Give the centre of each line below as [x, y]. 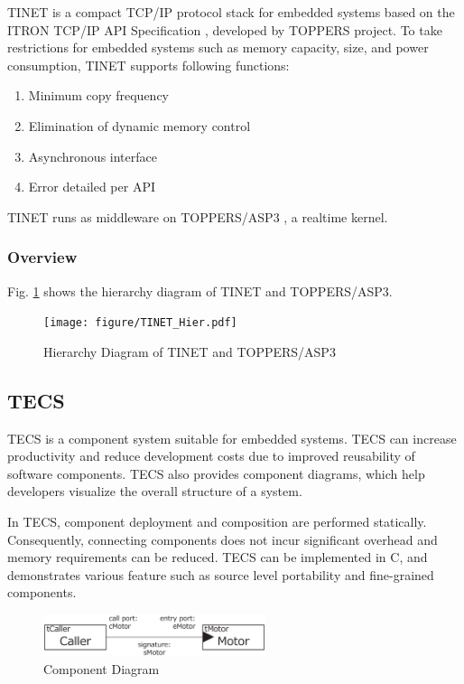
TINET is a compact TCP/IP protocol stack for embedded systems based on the [231, 12]
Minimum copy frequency [99, 95]
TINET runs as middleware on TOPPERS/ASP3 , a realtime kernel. [198, 216]
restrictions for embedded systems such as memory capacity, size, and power [218, 47]
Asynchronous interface [93, 156]
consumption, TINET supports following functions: [148, 65]
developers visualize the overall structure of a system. [155, 491]
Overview [42, 257]
